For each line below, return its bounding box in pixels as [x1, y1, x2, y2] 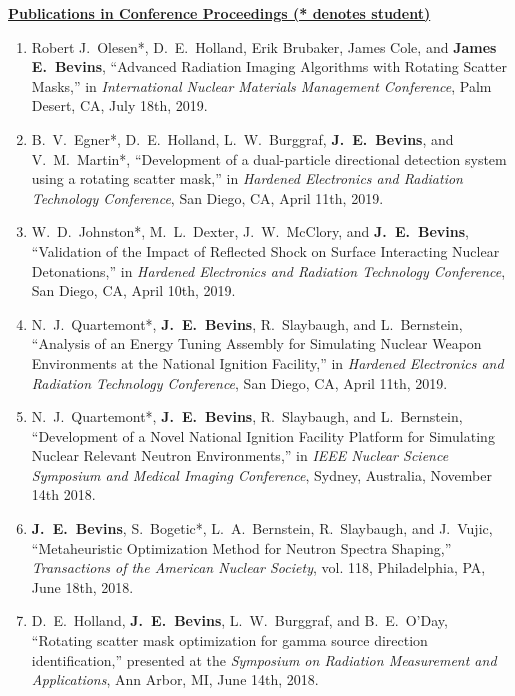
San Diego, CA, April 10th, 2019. [31, 280, 236, 301]
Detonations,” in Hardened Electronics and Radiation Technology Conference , [31, 260, 506, 281]
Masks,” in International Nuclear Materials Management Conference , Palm [31, 75, 492, 96]
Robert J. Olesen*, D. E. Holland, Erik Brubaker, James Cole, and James [31, 36, 497, 57]
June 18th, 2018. [31, 576, 134, 597]
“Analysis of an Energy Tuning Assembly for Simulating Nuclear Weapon [31, 333, 482, 354]
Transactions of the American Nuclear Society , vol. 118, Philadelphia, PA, [31, 557, 486, 578]
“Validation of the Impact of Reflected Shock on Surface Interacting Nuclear [31, 240, 500, 261]
